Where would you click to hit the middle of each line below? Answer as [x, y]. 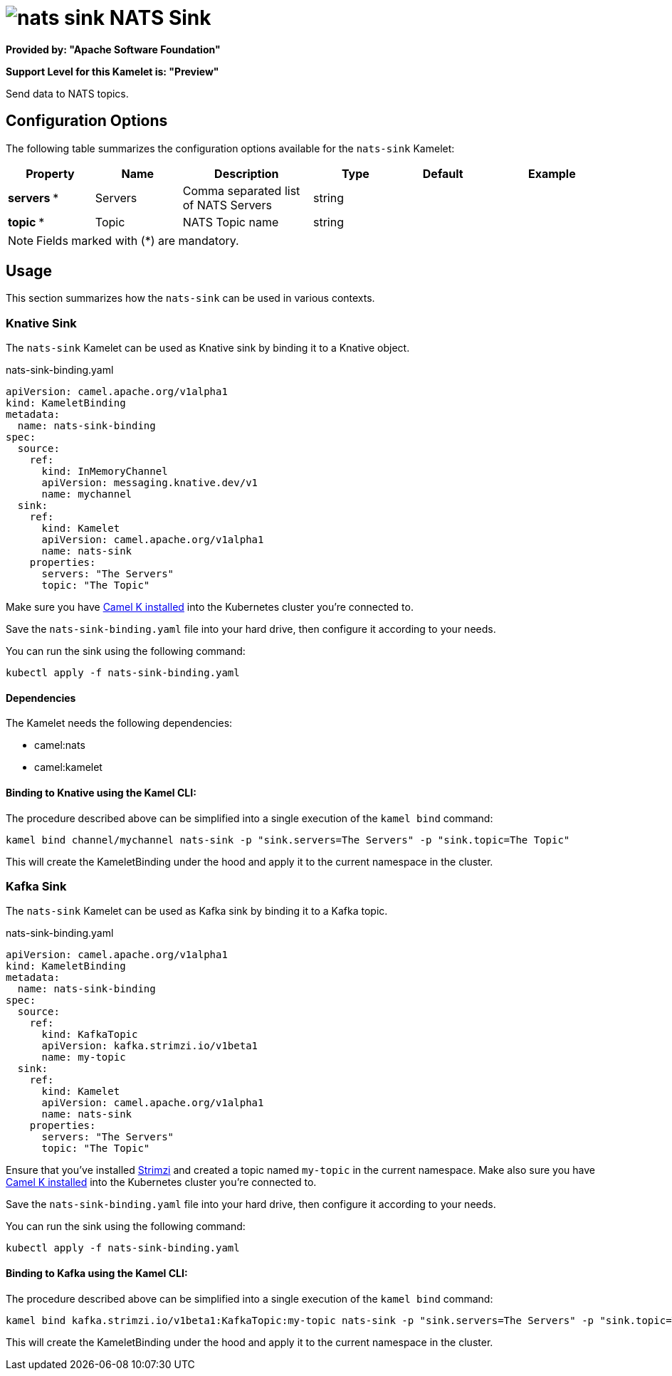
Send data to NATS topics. [67, 93]
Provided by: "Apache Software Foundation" [113, 49]
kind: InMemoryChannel [105, 472]
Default [443, 173]
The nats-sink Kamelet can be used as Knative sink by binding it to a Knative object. [208, 348]
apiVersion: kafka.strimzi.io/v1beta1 [150, 1046]
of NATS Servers [227, 205]
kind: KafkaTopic [90, 1035]
